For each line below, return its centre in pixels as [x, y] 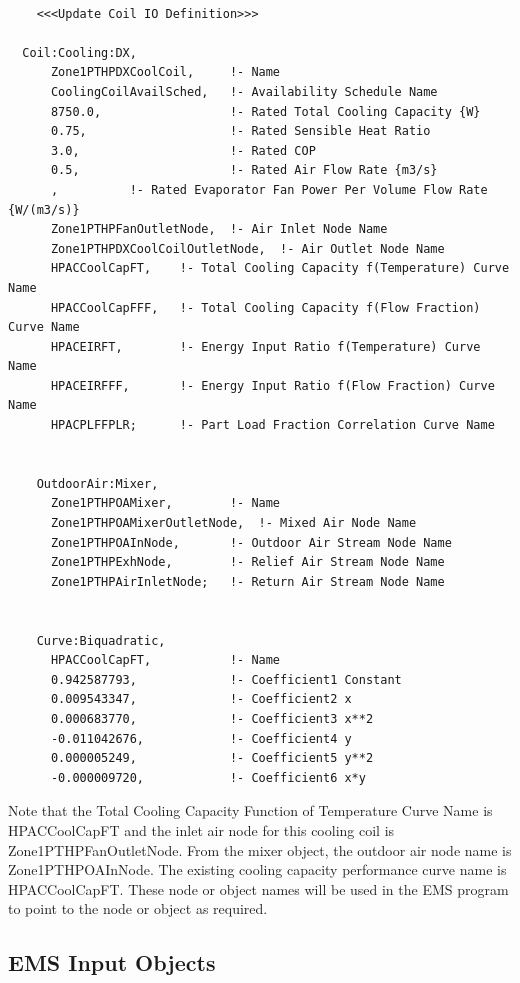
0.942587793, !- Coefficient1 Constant [226, 679]
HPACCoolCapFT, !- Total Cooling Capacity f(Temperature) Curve [280, 268]
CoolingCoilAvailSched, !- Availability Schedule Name [244, 91]
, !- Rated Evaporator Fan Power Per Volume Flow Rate [269, 189]
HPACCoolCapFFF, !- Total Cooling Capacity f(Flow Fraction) [265, 307]
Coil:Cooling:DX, [79, 52]
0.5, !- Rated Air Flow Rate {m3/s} [244, 170]
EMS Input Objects [112, 962]
